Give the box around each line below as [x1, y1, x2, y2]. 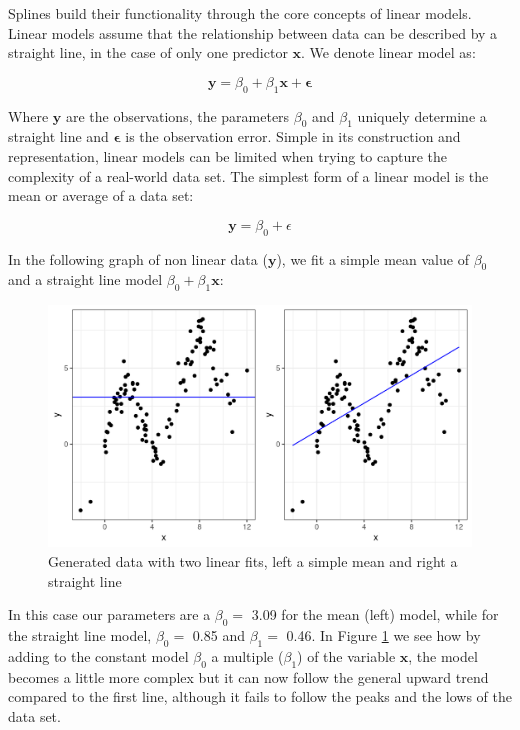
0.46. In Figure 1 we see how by [286, 624, 481, 645]
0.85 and [192, 624, 245, 645]
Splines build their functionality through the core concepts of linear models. [8, 3, 472, 23]
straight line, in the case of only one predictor [8, 42, 288, 63]
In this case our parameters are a [8, 604, 211, 625]
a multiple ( [211, 645, 284, 666]
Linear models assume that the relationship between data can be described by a [8, 22, 498, 43]
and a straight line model [8, 269, 163, 290]
